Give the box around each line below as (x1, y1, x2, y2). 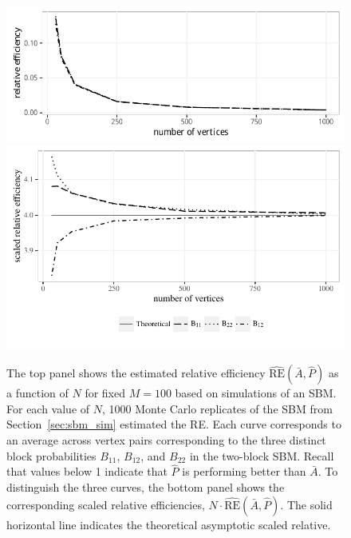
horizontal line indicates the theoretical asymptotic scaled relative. (6, 516, 331, 532)
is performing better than (182, 463, 306, 480)
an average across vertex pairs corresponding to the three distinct (6, 431, 326, 448)
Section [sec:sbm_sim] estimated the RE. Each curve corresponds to (6, 416, 341, 432)
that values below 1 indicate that (6, 463, 168, 480)
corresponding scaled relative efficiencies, (6, 496, 205, 512)
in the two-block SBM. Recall (189, 447, 334, 464)
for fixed (85, 385, 125, 401)
